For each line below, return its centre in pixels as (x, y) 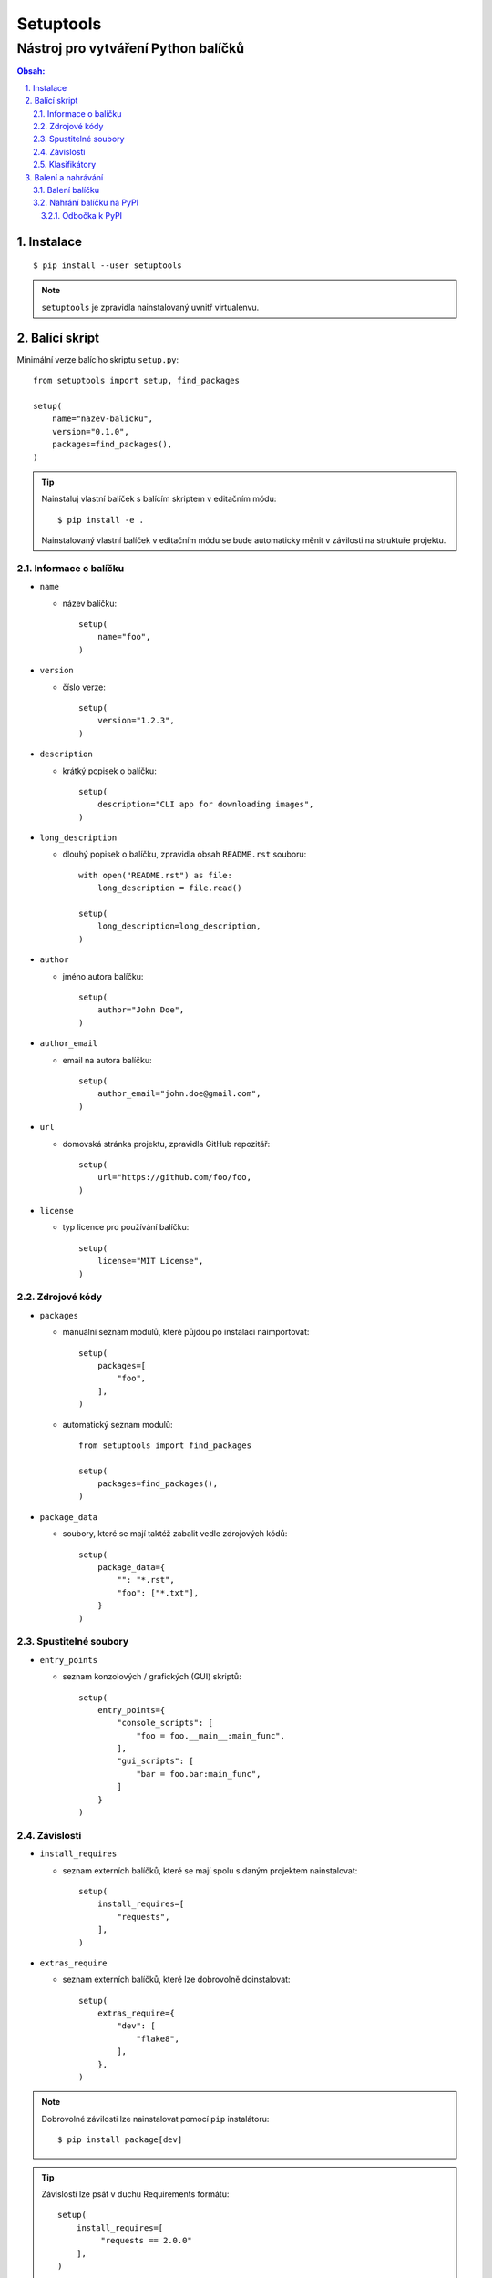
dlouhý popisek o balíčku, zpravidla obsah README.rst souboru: (184, 854)
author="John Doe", (141, 1010)
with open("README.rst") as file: (155, 875)
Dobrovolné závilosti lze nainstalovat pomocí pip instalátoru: (155, 2119)
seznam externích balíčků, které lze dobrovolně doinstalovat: (176, 1980)
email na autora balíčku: (107, 1060)
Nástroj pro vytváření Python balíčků (131, 48)
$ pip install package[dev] (120, 2140)
